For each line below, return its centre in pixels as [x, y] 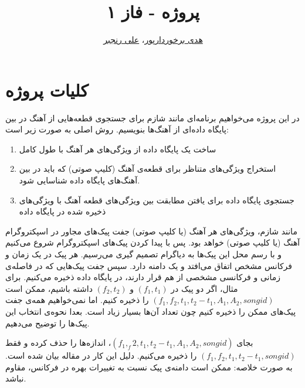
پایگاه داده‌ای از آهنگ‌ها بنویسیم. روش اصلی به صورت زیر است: [117, 129]
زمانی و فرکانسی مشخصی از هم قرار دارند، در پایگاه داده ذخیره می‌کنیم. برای [143, 277]
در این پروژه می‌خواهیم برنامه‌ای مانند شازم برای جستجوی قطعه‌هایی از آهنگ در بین [152, 118]
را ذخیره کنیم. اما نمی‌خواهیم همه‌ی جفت [77, 300]
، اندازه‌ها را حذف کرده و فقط [58, 343]
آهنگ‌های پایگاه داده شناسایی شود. [79, 180]
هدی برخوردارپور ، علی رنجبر [153, 40]
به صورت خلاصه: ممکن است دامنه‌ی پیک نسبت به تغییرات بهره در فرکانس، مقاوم [149, 367]
